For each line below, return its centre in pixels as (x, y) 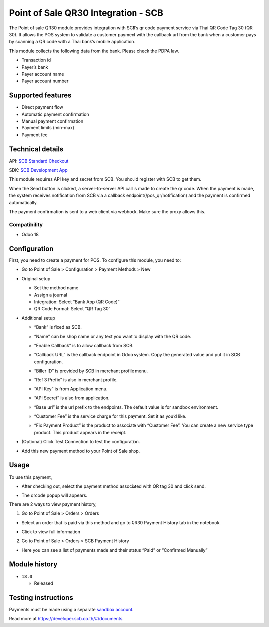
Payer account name (43, 74)
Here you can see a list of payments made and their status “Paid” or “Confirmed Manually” (115, 550)
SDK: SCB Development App (38, 170)
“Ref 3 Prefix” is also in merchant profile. (76, 380)
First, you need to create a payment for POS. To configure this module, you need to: (95, 260)
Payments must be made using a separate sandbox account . (71, 609)
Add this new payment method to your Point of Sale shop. (81, 451)
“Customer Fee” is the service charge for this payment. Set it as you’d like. (110, 416)
